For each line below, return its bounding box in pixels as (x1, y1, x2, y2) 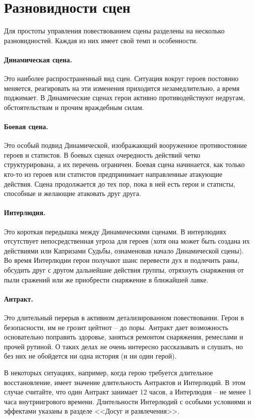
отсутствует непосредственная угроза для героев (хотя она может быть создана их (4, 236, 250, 246)
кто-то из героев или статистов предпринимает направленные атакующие (4, 169, 223, 179)
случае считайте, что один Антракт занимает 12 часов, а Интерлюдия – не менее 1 (4, 387, 252, 397)
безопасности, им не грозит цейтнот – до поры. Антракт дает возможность (4, 322, 228, 332)
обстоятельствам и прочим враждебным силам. (4, 102, 144, 112)
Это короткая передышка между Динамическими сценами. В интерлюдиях (4, 226, 227, 236)
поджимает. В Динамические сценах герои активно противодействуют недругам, (4, 92, 245, 103)
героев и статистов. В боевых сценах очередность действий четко (4, 149, 200, 160)
